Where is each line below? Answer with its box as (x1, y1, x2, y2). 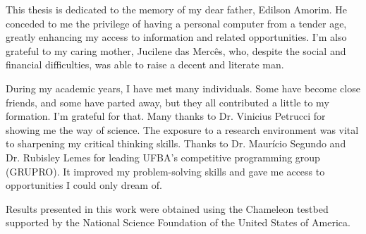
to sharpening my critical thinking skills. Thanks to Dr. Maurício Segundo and (6, 136, 346, 151)
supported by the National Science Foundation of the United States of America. (6, 215, 350, 230)
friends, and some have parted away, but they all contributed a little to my (6, 94, 329, 109)
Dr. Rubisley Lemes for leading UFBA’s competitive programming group (6, 149, 320, 164)
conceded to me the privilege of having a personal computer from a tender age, (6, 16, 347, 30)
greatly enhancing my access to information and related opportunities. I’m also (6, 30, 347, 44)
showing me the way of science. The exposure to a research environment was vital (6, 122, 359, 137)
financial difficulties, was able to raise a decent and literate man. (6, 57, 284, 72)
